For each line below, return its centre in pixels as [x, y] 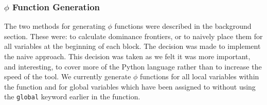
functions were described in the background [183, 26]
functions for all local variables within [200, 76]
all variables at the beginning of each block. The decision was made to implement [132, 46]
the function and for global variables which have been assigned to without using [130, 86]
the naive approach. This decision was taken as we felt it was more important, [127, 56]
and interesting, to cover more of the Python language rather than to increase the [133, 66]
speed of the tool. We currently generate [68, 76]
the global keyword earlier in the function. [72, 97]
